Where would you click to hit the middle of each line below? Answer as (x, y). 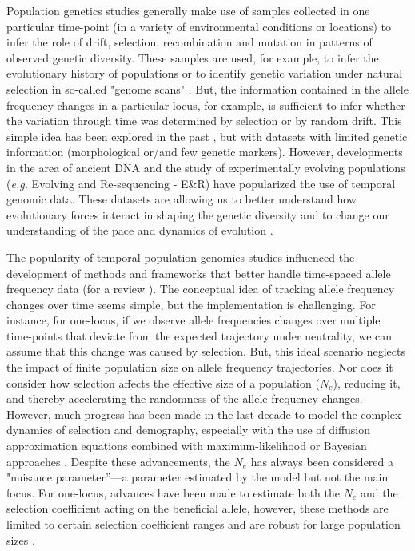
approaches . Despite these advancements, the (118, 461)
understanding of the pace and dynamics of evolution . (140, 230)
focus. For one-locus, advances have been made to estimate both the (174, 492)
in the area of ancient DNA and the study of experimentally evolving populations (206, 167)
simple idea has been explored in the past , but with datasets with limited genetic (207, 136)
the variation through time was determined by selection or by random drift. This (204, 121)
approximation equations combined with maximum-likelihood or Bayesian (187, 446)
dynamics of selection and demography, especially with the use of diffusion (189, 430)
